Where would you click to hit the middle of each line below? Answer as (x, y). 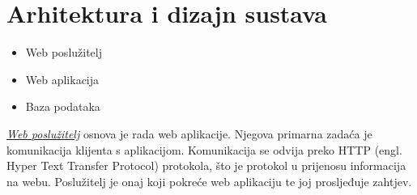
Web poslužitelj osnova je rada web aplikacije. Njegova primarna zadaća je (189, 133)
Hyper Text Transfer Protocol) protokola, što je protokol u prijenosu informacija (206, 165)
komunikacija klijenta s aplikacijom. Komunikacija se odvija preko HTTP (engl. (204, 149)
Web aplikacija (62, 79)
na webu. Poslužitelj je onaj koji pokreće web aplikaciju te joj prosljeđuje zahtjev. (209, 181)
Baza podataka (63, 106)
